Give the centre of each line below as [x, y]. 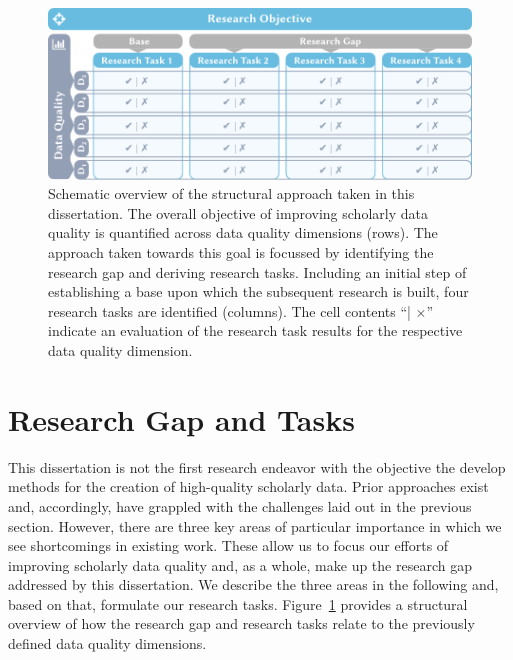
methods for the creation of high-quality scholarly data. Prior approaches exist [248, 486]
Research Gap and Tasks [181, 418]
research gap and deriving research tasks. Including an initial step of [257, 271]
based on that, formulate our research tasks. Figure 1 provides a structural [238, 603]
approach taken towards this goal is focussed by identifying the [241, 252]
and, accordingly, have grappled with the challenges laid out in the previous [240, 505]
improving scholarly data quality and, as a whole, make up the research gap [240, 564]
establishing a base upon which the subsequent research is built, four [258, 291]
